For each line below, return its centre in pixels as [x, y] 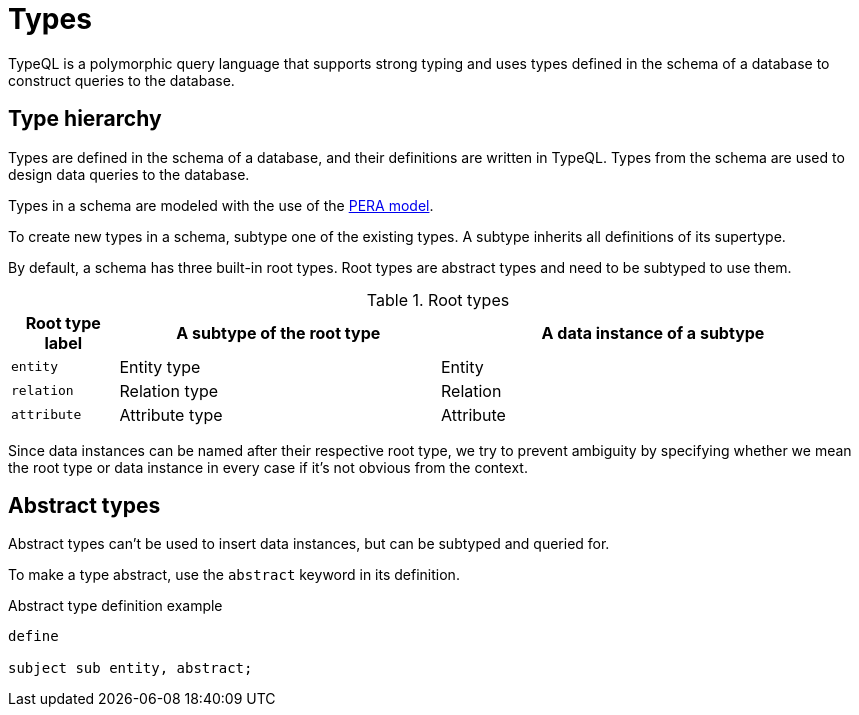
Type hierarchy [85, 119]
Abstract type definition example [115, 606]
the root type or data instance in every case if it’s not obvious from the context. [268, 467]
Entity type [160, 366]
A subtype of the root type [278, 332]
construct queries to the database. [121, 80]
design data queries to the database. [129, 174]
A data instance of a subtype [653, 332]
